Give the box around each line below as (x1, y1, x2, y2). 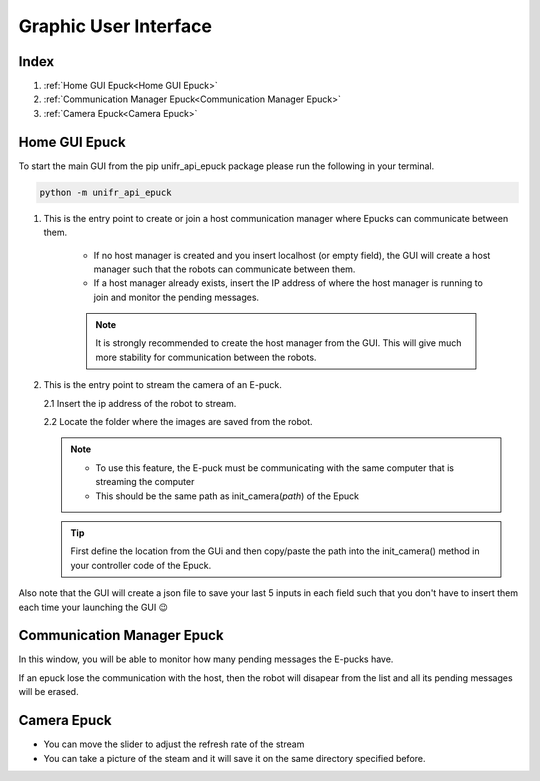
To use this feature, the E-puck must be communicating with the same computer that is (95, 461, 455, 474)
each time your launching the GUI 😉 (18, 601, 169, 613)
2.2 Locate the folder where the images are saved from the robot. (43, 416, 314, 428)
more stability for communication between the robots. (95, 351, 317, 363)
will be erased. (18, 686, 79, 698)
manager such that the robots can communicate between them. (93, 263, 356, 275)
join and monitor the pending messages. (93, 291, 260, 303)
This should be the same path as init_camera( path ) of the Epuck (95, 490, 360, 502)
